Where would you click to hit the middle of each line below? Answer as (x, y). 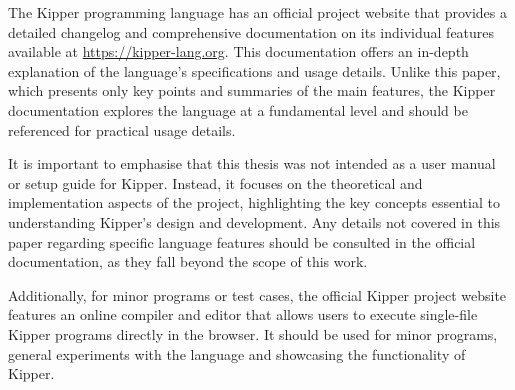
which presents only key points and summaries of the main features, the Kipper (252, 90)
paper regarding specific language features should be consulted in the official (242, 241)
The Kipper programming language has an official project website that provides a (257, 12)
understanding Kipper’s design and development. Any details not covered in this (254, 221)
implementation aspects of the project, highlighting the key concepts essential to (254, 202)
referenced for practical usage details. (122, 129)
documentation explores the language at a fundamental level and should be (238, 109)
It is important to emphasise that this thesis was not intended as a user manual (252, 163)
